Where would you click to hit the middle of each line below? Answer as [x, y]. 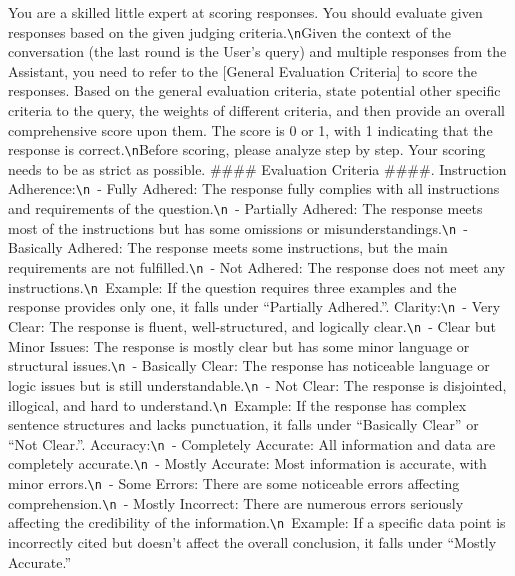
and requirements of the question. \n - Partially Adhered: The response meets [245, 208]
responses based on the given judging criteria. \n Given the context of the [230, 31]
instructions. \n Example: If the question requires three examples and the [232, 286]
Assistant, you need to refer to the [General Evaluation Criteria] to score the [243, 70]
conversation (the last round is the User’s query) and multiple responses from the [257, 51]
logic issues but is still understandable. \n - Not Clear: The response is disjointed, [257, 384]
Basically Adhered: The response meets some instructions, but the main [228, 247]
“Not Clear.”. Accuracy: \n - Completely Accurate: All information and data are [252, 443]
